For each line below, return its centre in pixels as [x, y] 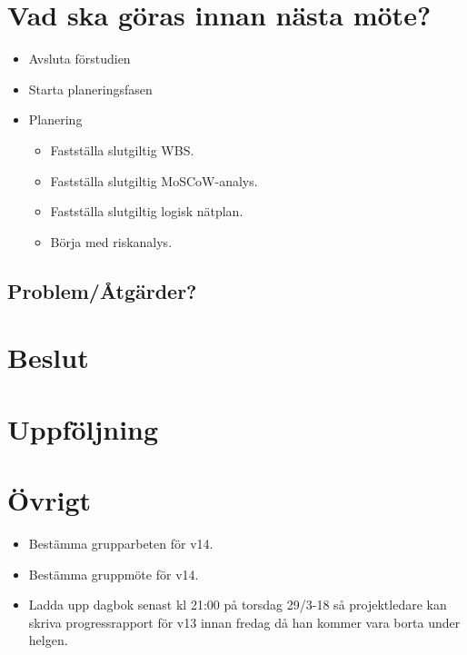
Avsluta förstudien [79, 59]
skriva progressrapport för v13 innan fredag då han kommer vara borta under [244, 622]
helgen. [48, 640]
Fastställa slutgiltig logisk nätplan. [147, 211]
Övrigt [50, 500]
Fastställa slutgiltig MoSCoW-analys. [154, 180]
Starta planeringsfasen [90, 89]
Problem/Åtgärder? [102, 290]
